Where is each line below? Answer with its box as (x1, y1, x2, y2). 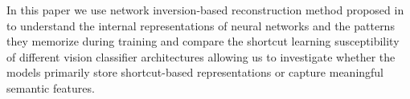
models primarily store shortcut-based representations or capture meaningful (6, 64, 384, 81)
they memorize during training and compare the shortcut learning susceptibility (6, 33, 400, 49)
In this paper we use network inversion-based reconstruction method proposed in (6, 2, 404, 18)
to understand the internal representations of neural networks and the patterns (6, 17, 395, 34)
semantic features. (6, 79, 95, 96)
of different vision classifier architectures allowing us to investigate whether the (6, 48, 396, 65)
